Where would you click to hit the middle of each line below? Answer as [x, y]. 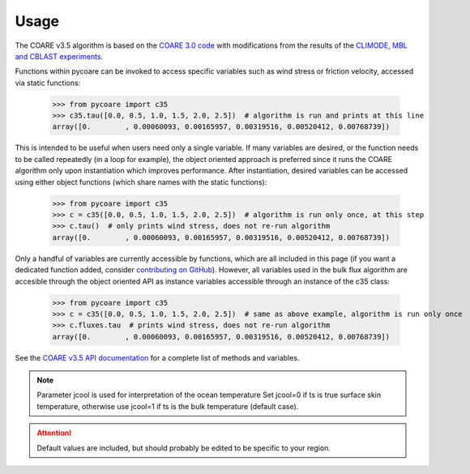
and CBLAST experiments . [59, 56]
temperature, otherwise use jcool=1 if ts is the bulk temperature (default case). [168, 406]
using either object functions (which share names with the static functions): [141, 181]
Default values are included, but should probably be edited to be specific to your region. [184, 448]
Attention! [54, 433]
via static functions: [48, 83]
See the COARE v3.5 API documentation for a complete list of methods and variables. [157, 357]
